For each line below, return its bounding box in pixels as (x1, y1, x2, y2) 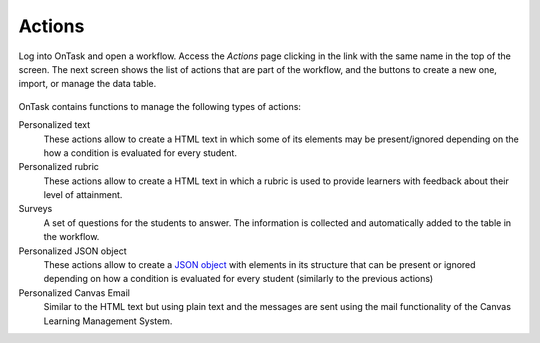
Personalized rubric (18, 161, 100, 173)
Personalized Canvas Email (18, 286, 130, 299)
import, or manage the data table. (18, 78, 157, 90)
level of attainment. (43, 189, 123, 201)
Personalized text (18, 119, 90, 131)
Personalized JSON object (18, 245, 127, 257)
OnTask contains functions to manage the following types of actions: (18, 100, 302, 112)
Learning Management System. (43, 315, 173, 327)
